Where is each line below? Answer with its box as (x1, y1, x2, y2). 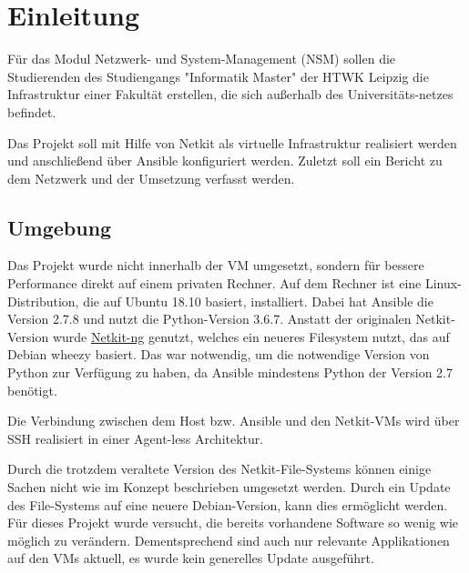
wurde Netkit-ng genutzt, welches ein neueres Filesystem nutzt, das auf (52, 327, 450, 346)
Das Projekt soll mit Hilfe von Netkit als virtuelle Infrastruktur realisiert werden (7, 133, 457, 152)
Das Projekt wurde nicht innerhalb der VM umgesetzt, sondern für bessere (7, 256, 424, 275)
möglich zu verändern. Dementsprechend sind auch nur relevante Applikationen (7, 530, 450, 549)
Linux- (424, 274, 462, 293)
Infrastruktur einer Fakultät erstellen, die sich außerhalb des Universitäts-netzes (7, 85, 454, 104)
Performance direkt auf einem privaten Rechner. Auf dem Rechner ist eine (7, 274, 422, 293)
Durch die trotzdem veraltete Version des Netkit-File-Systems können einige (7, 459, 432, 478)
